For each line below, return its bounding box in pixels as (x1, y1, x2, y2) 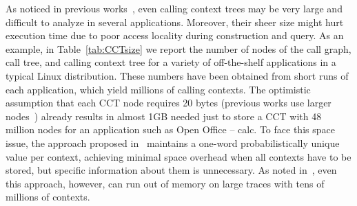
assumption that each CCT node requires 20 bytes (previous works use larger (6, 95, 331, 110)
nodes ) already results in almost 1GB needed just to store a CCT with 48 (6, 108, 322, 123)
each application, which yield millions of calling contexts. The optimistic (6, 82, 311, 96)
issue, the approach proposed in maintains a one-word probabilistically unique (6, 135, 340, 150)
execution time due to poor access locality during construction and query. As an (6, 28, 344, 43)
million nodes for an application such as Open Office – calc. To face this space (6, 122, 335, 137)
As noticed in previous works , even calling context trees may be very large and (6, 1, 343, 15)
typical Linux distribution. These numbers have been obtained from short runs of (6, 68, 349, 82)
